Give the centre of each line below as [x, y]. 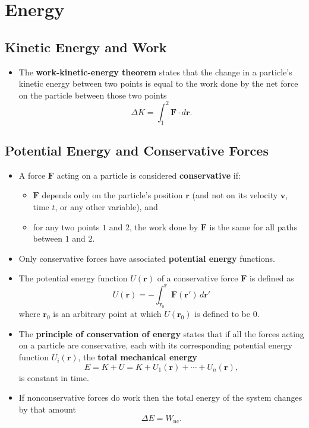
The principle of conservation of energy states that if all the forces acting [161, 333]
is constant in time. [54, 377]
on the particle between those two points [93, 95]
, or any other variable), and [106, 207]
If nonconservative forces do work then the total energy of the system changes [160, 397]
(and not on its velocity [235, 195]
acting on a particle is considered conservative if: [149, 175]
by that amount [47, 409]
